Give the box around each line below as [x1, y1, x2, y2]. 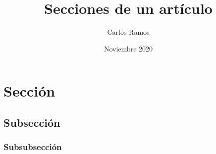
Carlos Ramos [107, 27, 150, 37]
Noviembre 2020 [104, 43, 153, 53]
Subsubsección [3, 141, 62, 153]
